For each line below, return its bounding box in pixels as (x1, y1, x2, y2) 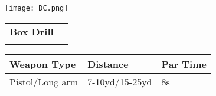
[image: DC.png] (5, 4, 68, 12)
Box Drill (9, 24, 54, 38)
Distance (87, 57, 129, 71)
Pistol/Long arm (9, 74, 78, 88)
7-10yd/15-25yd (87, 74, 152, 88)
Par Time (161, 57, 207, 71)
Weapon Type (9, 57, 76, 71)
